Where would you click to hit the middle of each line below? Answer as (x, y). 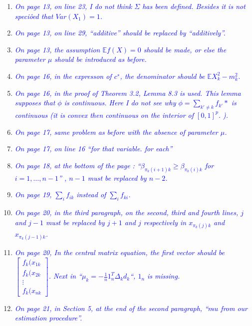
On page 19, (33, 194)
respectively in (165, 222)
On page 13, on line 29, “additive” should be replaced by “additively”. (120, 33)
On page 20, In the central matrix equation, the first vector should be (120, 252)
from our (234, 308)
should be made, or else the (185, 49)
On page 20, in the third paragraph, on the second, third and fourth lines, (126, 212)
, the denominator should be (162, 76)
